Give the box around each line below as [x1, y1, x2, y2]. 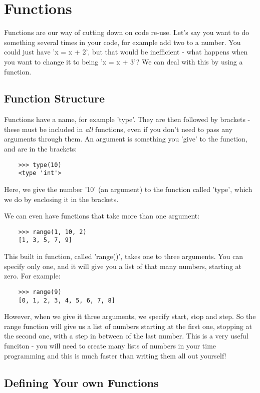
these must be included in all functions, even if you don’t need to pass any [4, 123, 233, 134]
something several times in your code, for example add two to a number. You [4, 36, 241, 47]
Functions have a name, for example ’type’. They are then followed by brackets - [4, 114, 250, 124]
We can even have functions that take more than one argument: [4, 210, 200, 221]
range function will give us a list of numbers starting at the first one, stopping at [4, 320, 252, 331]
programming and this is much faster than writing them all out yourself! [4, 350, 226, 360]
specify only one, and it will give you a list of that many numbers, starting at [4, 260, 242, 271]
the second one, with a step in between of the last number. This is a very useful [4, 330, 248, 341]
